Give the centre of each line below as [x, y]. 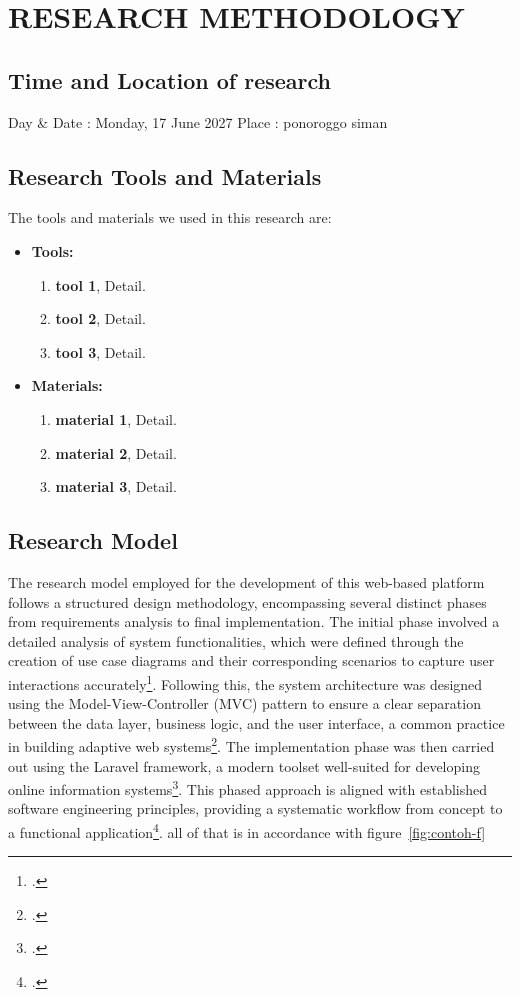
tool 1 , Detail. [100, 284]
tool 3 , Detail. [100, 351]
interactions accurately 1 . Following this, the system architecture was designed [245, 682]
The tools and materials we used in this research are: [170, 217]
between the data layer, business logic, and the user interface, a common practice [256, 722]
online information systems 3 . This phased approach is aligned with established [248, 787]
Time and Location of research [169, 79]
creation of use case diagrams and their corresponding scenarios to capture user [251, 660]
